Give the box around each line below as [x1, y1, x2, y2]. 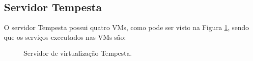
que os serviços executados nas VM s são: [4, 31, 126, 42]
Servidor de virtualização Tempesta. [24, 48, 132, 58]
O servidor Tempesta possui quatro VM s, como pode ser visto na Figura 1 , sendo [4, 22, 249, 32]
